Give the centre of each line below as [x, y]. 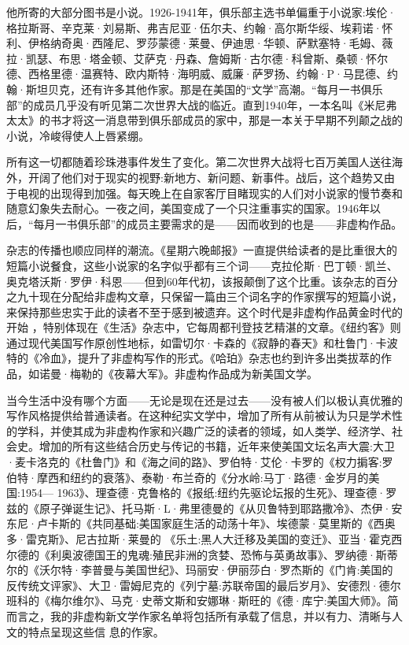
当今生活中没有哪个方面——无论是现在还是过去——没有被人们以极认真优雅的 [204, 400]
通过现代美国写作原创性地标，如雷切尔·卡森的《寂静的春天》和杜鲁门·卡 [197, 342]
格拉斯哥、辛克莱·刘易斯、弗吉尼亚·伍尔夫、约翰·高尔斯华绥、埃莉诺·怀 [200, 27]
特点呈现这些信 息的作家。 [96, 631]
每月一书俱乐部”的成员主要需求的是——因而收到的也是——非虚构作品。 [218, 223]
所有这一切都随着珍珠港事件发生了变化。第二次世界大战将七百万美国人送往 [199, 162]
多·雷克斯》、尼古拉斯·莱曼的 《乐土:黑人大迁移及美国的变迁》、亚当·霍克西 [204, 539]
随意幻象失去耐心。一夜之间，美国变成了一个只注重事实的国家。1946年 [188, 208]
